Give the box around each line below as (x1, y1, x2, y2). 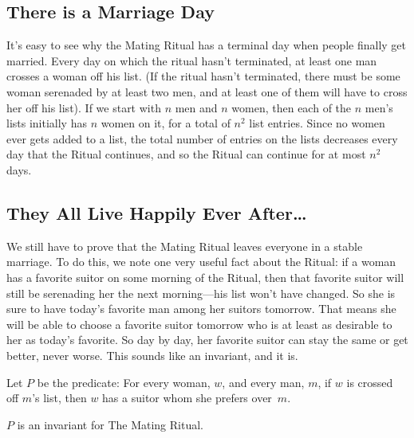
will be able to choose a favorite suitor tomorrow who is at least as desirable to (6, 315, 392, 332)
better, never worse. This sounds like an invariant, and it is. (6, 346, 298, 363)
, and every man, (222, 373, 305, 390)
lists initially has (6, 115, 87, 131)
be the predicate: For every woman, (37, 373, 211, 390)
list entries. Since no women (249, 115, 385, 131)
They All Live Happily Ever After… (6, 200, 307, 225)
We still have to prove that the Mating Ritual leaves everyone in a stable (6, 237, 363, 254)
